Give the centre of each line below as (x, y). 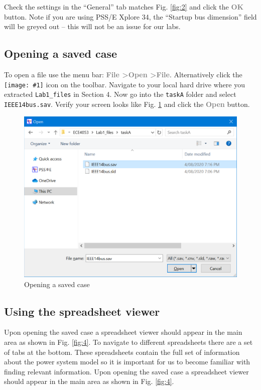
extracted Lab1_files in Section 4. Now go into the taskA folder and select (120, 94)
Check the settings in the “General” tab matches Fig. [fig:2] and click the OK (124, 7)
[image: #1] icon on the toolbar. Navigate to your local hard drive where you (124, 84)
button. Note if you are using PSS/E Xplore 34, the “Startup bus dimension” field (130, 16)
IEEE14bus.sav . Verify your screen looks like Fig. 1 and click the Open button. (127, 104)
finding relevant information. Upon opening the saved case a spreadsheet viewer (126, 371)
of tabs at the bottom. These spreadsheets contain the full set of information (122, 352)
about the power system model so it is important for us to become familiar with (127, 362)
